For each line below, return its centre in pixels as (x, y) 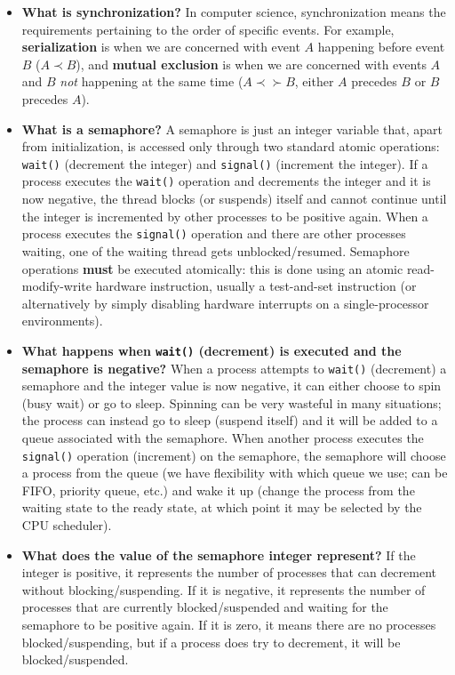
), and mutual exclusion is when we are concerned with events (251, 64)
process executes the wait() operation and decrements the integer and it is (226, 181)
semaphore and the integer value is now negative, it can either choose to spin (231, 386)
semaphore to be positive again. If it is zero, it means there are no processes (229, 624)
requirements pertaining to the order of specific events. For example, (208, 29)
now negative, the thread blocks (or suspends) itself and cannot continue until (234, 199)
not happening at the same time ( (152, 81)
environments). (62, 321)
